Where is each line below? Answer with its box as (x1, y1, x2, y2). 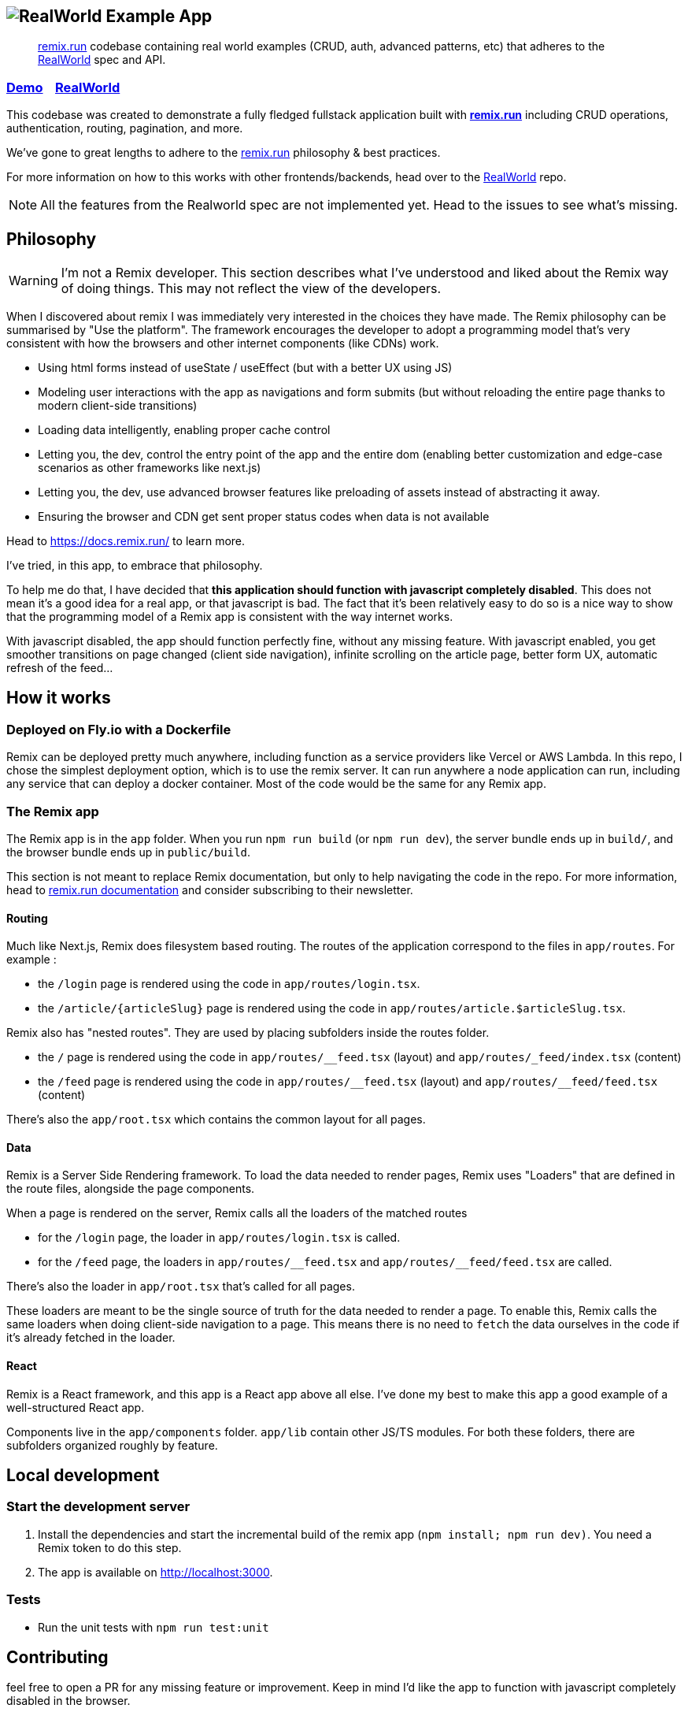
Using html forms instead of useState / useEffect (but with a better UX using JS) (38, 361, 453, 375)
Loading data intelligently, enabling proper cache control (38, 423, 331, 437)
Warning (9, 273, 58, 289)
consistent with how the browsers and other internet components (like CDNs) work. (6, 336, 439, 351)
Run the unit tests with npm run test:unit (38, 1620, 269, 1634)
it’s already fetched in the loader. (6, 1331, 176, 1345)
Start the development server (6, 1498, 190, 1515)
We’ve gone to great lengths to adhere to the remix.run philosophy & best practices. (6, 146, 441, 160)
